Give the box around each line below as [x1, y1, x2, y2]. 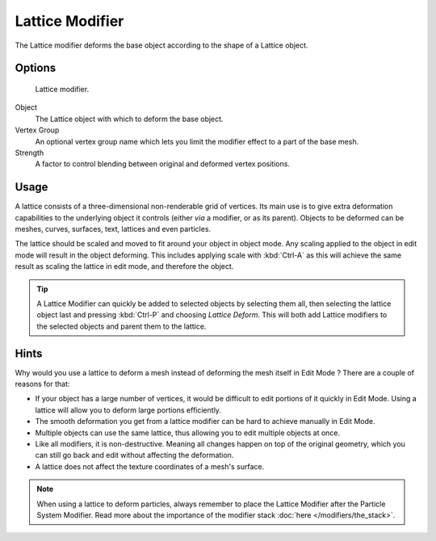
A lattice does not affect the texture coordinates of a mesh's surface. [35, 461, 265, 472]
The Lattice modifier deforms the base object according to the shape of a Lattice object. [15, 40, 308, 50]
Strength [15, 148, 44, 157]
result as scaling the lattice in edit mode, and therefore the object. [15, 262, 234, 271]
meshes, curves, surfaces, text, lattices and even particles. [15, 224, 212, 233]
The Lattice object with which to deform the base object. [35, 114, 224, 124]
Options [15, 61, 57, 75]
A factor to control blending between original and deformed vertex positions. [35, 159, 291, 169]
